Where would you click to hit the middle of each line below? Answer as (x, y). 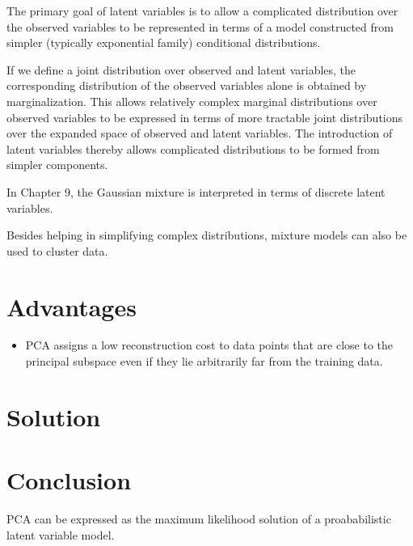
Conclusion (69, 480)
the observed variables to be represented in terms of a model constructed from (200, 26)
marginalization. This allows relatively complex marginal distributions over (192, 101)
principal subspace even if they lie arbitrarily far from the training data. (204, 361)
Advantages (72, 306)
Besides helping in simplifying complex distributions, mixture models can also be (207, 235)
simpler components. (57, 165)
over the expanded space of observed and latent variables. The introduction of (200, 133)
